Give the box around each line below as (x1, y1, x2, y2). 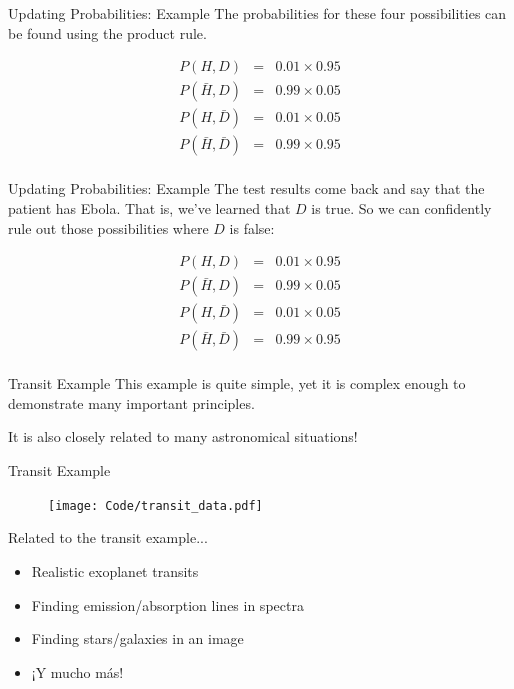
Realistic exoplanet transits (31, 560, 199, 581)
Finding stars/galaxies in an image (31, 628, 244, 649)
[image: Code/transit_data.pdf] (48, 498, 263, 513)
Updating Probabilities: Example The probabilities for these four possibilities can (8, 3, 507, 23)
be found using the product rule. (8, 22, 207, 43)
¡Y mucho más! (31, 661, 124, 682)
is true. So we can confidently (311, 197, 492, 218)
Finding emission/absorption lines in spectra (31, 594, 304, 615)
